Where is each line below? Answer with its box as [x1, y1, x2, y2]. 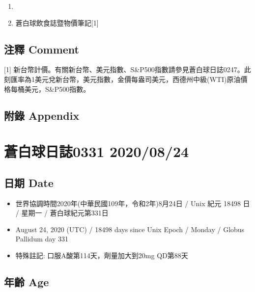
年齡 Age [4, 274, 49, 289]
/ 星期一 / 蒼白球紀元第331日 [15, 208, 109, 218]
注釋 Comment [4, 41, 80, 56]
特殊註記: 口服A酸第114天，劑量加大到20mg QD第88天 [15, 250, 188, 260]
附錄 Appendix [4, 107, 80, 123]
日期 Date [4, 175, 54, 190]
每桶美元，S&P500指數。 [10, 83, 90, 94]
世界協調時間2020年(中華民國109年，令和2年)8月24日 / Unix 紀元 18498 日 [15, 198, 250, 208]
